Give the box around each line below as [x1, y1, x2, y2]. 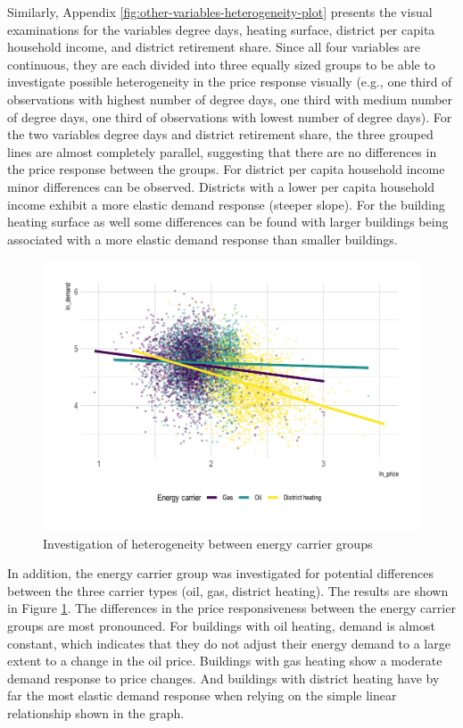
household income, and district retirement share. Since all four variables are [7, 37, 420, 56]
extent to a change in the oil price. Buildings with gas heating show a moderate [7, 651, 442, 670]
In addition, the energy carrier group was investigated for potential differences [7, 564, 434, 583]
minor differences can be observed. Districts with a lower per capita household [7, 177, 435, 195]
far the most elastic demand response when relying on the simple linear [7, 686, 397, 705]
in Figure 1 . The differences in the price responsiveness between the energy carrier [7, 599, 456, 617]
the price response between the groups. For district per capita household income [7, 160, 445, 178]
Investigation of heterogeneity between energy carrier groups [43, 534, 373, 552]
